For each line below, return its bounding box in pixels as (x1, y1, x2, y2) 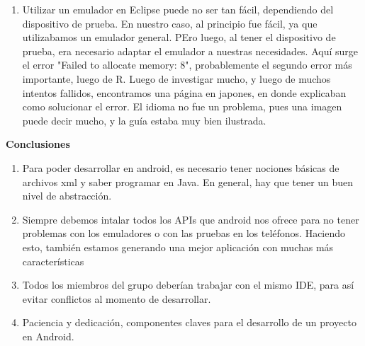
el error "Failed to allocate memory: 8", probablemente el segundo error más (22, 57, 352, 72)
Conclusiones (6, 137, 70, 151)
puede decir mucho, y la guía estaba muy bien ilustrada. (22, 113, 266, 127)
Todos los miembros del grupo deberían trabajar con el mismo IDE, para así (22, 277, 354, 292)
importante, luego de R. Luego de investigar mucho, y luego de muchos (22, 71, 331, 86)
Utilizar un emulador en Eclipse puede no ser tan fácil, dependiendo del (22, 2, 334, 16)
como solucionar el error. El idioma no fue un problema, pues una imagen (22, 99, 342, 114)
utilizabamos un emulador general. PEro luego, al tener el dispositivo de (22, 30, 336, 45)
